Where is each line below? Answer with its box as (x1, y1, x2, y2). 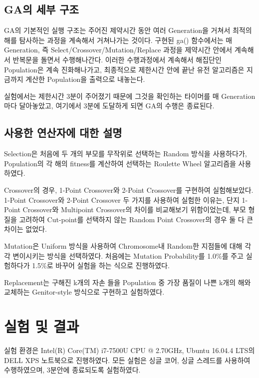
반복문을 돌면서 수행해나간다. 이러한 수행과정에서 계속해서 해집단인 (12, 54, 222, 64)
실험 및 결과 (4, 316, 79, 337)
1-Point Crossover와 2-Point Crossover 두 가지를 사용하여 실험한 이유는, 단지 (4, 194, 240, 205)
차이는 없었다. (4, 224, 47, 234)
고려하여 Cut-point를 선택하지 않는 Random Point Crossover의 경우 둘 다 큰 (19, 214, 254, 224)
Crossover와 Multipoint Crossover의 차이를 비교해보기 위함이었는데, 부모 (22, 204, 246, 215)
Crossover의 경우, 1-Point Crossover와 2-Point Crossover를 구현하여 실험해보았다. (4, 184, 254, 195)
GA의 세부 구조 (4, 1, 79, 17)
